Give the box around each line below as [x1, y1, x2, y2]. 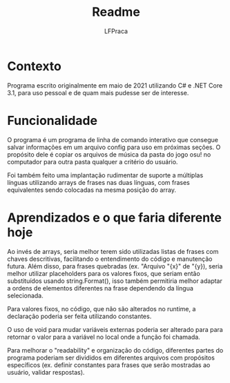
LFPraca [104, 27, 128, 35]
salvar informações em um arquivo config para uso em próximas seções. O [7, 143, 221, 151]
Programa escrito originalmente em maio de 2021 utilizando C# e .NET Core [7, 81, 223, 90]
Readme [92, 4, 140, 20]
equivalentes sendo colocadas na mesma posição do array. [7, 186, 176, 194]
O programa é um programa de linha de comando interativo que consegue [7, 135, 219, 144]
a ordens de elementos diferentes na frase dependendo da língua [7, 284, 193, 292]
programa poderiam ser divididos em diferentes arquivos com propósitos [7, 353, 215, 362]
